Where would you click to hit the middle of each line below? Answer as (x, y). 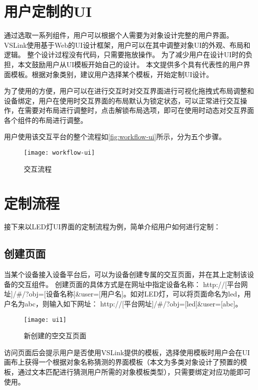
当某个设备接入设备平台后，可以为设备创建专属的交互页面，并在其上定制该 (126, 274)
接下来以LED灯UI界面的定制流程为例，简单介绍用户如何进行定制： (112, 227)
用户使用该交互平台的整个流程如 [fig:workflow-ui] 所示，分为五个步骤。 (115, 137)
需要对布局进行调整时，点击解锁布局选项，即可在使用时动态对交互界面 (139, 110)
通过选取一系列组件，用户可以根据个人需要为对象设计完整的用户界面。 (119, 35)
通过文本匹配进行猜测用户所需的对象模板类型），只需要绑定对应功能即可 (134, 372)
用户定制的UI (48, 11)
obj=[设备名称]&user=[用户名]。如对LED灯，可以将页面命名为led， (136, 294)
